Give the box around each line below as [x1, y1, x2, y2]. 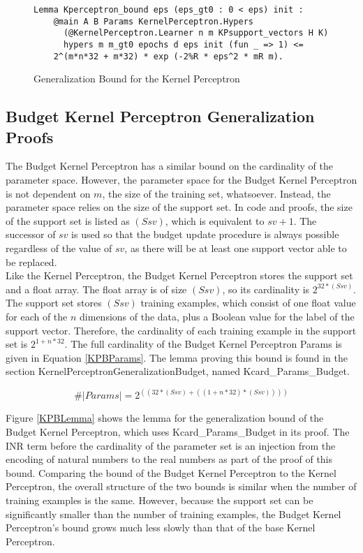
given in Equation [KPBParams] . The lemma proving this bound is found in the [6, 350, 348, 364]
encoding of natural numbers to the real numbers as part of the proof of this [6, 452, 333, 466]
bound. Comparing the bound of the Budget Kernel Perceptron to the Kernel [6, 465, 336, 480]
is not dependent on [6, 186, 91, 200]
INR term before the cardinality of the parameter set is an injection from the [6, 438, 336, 452]
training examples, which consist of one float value [140, 295, 356, 310]
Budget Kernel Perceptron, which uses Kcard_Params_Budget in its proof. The [6, 425, 350, 438]
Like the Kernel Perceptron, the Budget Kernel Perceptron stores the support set [6, 268, 353, 283]
